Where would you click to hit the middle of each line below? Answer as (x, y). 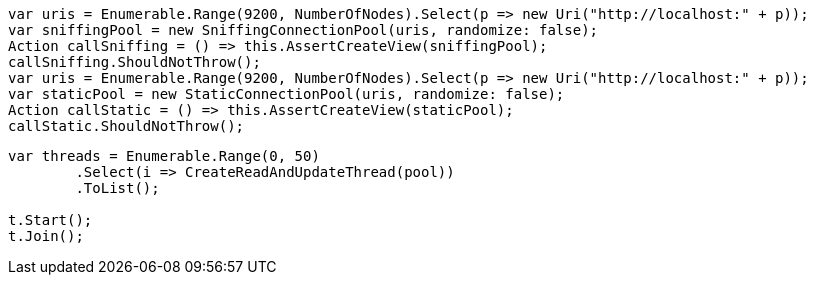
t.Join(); (46, 236)
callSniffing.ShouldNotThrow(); (134, 62)
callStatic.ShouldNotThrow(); (126, 126)
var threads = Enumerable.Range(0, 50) (164, 156)
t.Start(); (50, 220)
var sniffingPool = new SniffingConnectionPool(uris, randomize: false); (303, 30)
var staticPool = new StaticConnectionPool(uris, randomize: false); (286, 94)
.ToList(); (117, 188)
